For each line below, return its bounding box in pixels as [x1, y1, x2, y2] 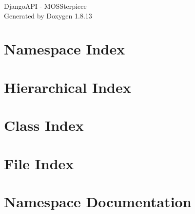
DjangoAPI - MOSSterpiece [4, 1, 87, 11]
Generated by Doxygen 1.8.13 [4, 10, 92, 20]
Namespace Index [4, 39, 125, 59]
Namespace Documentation [4, 191, 192, 211]
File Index [4, 153, 74, 173]
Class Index [4, 115, 84, 135]
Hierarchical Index [4, 77, 131, 97]
